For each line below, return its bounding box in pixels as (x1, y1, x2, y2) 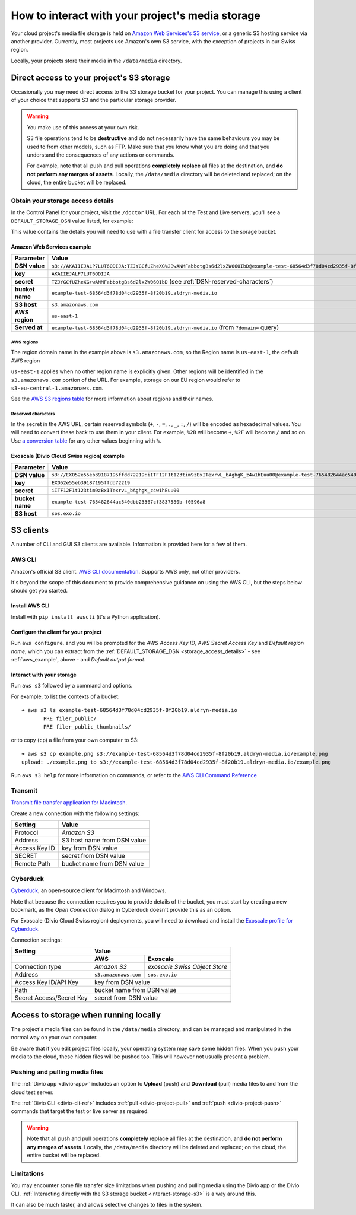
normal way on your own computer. (11, 1034, 98, 1041)
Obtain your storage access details (11, 196, 114, 205)
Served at (14, 323, 43, 332)
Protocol (14, 828, 39, 836)
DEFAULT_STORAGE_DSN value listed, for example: (11, 217, 133, 224)
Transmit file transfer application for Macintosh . (11, 799, 128, 806)
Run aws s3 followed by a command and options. (11, 682, 133, 689)
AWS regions (11, 339, 39, 345)
